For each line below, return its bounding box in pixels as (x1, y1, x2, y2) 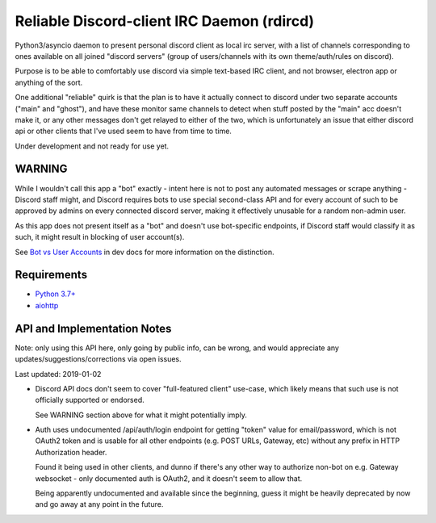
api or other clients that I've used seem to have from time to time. (15, 126, 232, 136)
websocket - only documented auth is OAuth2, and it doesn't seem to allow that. (35, 473, 303, 483)
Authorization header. (35, 447, 107, 457)
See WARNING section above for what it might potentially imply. (35, 410, 248, 420)
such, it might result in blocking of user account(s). (15, 232, 185, 242)
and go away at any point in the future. (35, 500, 164, 509)
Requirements (15, 268, 88, 282)
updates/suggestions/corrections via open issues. (15, 354, 182, 364)
